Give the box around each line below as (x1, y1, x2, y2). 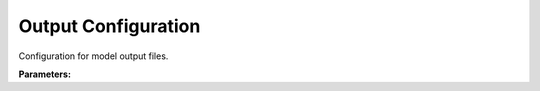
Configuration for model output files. (18, 50, 169, 62)
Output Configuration (18, 15, 201, 37)
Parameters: (18, 68, 72, 80)
